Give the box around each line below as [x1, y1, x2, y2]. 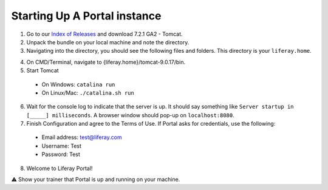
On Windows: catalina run [41, 81, 115, 88]
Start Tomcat [26, 67, 59, 74]
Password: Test [41, 151, 80, 158]
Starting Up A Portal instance [11, 9, 162, 22]
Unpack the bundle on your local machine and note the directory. [26, 38, 190, 46]
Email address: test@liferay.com [41, 134, 122, 141]
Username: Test [41, 142, 82, 149]
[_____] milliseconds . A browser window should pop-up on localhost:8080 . [26, 111, 235, 118]
